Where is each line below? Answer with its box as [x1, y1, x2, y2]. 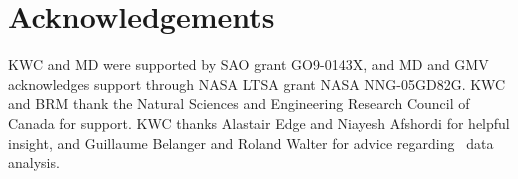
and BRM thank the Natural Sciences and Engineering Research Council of [8, 93, 470, 114]
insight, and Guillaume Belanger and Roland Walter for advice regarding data [8, 132, 494, 153]
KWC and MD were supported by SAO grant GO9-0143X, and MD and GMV [8, 54, 489, 75]
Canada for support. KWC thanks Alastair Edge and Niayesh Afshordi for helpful [8, 112, 510, 133]
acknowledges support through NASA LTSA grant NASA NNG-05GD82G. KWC [8, 73, 506, 94]
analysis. [8, 152, 60, 173]
